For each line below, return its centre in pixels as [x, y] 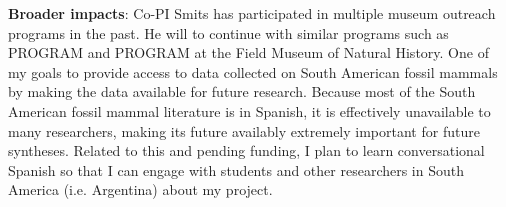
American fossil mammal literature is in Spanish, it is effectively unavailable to [249, 110]
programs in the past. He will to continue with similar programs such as [228, 32]
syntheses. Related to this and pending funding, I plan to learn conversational [246, 150]
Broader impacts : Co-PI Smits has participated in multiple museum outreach [252, 13]
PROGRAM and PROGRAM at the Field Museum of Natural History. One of [248, 52]
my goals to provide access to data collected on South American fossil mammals [253, 71]
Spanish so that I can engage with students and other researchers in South [236, 169]
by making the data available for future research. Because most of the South [242, 91]
